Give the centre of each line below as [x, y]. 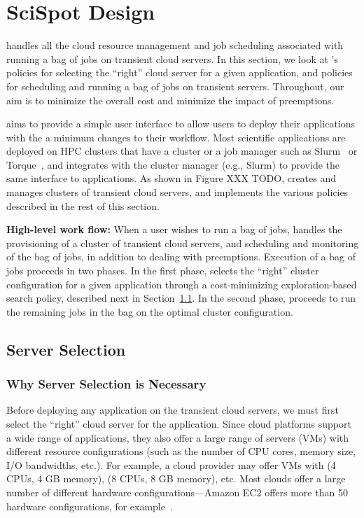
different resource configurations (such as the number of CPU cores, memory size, [181, 451]
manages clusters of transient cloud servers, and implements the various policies [177, 192]
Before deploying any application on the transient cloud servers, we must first [173, 410]
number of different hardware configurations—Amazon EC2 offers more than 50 [177, 492]
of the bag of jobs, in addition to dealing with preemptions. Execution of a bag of [181, 257]
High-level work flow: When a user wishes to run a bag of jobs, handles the [174, 229]
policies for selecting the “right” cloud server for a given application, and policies [180, 72]
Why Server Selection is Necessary [106, 384]
